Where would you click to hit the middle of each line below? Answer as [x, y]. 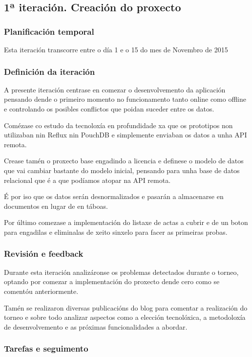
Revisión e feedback [44, 254]
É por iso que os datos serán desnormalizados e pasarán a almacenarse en [114, 196]
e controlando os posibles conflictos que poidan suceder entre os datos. [109, 109]
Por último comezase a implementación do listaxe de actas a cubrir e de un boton [126, 222]
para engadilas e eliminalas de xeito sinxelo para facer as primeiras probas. [116, 232]
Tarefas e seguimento [46, 348]
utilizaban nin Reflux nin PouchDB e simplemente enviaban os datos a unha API [126, 135]
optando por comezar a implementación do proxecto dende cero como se [112, 281]
